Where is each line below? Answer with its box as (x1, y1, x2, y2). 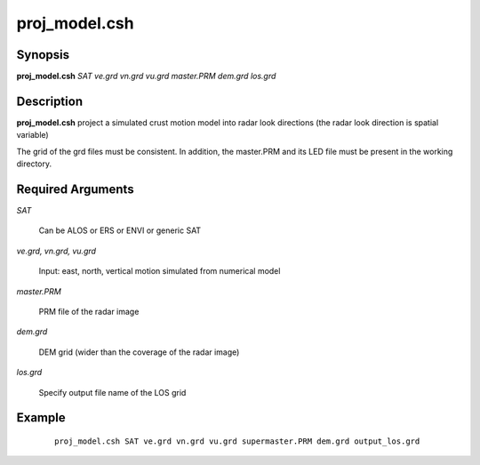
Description (16, 93, 84, 108)
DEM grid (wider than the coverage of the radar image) (38, 347, 240, 357)
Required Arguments (16, 181, 134, 196)
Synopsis (16, 47, 70, 62)
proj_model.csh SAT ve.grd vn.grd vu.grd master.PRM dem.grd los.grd (16, 71, 276, 82)
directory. (16, 158, 52, 169)
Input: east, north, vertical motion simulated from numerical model (38, 266, 281, 277)
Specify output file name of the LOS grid (38, 387, 187, 397)
